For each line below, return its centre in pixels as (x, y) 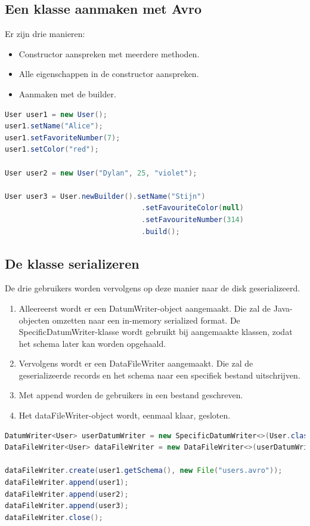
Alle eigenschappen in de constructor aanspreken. (109, 74)
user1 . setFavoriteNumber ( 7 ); (63, 138)
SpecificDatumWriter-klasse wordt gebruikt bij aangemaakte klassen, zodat (156, 332)
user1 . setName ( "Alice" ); (54, 126)
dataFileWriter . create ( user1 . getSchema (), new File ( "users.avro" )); (144, 471)
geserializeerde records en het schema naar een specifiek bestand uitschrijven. (159, 375)
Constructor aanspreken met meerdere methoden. (109, 53)
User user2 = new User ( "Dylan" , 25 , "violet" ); (101, 173)
